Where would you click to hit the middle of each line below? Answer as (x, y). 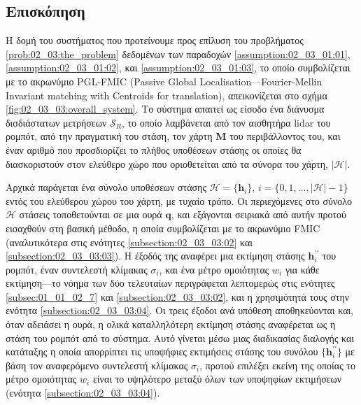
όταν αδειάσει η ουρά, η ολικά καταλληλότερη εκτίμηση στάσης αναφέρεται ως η (171, 324)
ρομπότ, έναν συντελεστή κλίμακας (77, 269)
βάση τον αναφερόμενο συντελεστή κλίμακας (97, 365)
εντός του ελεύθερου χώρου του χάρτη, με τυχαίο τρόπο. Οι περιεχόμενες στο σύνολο (179, 200)
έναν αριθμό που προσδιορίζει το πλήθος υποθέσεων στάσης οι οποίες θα (154, 149)
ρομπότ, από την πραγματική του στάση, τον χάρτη (109, 136)
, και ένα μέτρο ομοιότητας (214, 269)
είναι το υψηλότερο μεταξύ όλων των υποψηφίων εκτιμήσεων (217, 379)
